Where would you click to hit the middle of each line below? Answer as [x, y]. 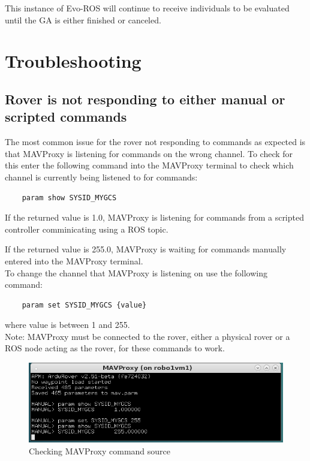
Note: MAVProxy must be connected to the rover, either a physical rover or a [148, 336]
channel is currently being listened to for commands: [101, 177]
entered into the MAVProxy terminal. [74, 260]
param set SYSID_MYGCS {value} [84, 305]
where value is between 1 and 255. [67, 325]
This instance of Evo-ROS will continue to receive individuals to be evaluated [147, 8]
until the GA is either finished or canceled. [83, 19]
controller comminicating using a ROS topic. [87, 229]
